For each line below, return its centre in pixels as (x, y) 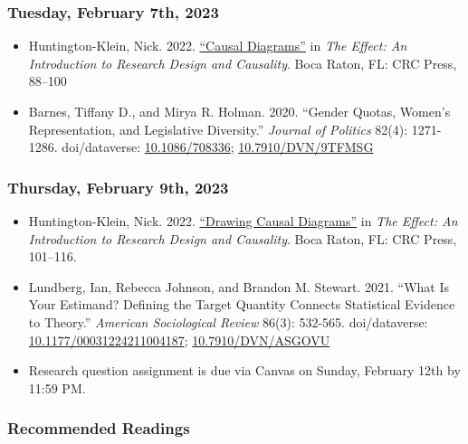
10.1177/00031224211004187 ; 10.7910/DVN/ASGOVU (179, 340)
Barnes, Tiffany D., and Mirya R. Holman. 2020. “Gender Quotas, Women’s (239, 111)
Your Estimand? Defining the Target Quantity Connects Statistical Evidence (242, 304)
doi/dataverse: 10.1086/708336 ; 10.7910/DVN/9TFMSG (218, 147)
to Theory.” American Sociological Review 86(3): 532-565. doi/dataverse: (228, 321)
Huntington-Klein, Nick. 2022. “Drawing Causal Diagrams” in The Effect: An (243, 221)
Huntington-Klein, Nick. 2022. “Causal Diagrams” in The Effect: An (218, 46)
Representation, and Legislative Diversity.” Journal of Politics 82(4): (218, 129)
